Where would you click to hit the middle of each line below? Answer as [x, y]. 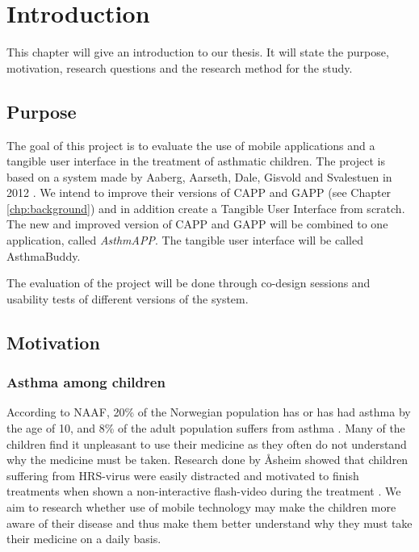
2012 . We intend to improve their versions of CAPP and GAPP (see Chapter [199, 192]
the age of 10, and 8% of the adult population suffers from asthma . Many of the [206, 428]
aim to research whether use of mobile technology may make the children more [201, 507]
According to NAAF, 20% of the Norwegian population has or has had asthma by [209, 412]
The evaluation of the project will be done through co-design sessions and [189, 283]
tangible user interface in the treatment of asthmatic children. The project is [196, 161]
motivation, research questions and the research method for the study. [180, 67]
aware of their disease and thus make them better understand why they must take [209, 523]
